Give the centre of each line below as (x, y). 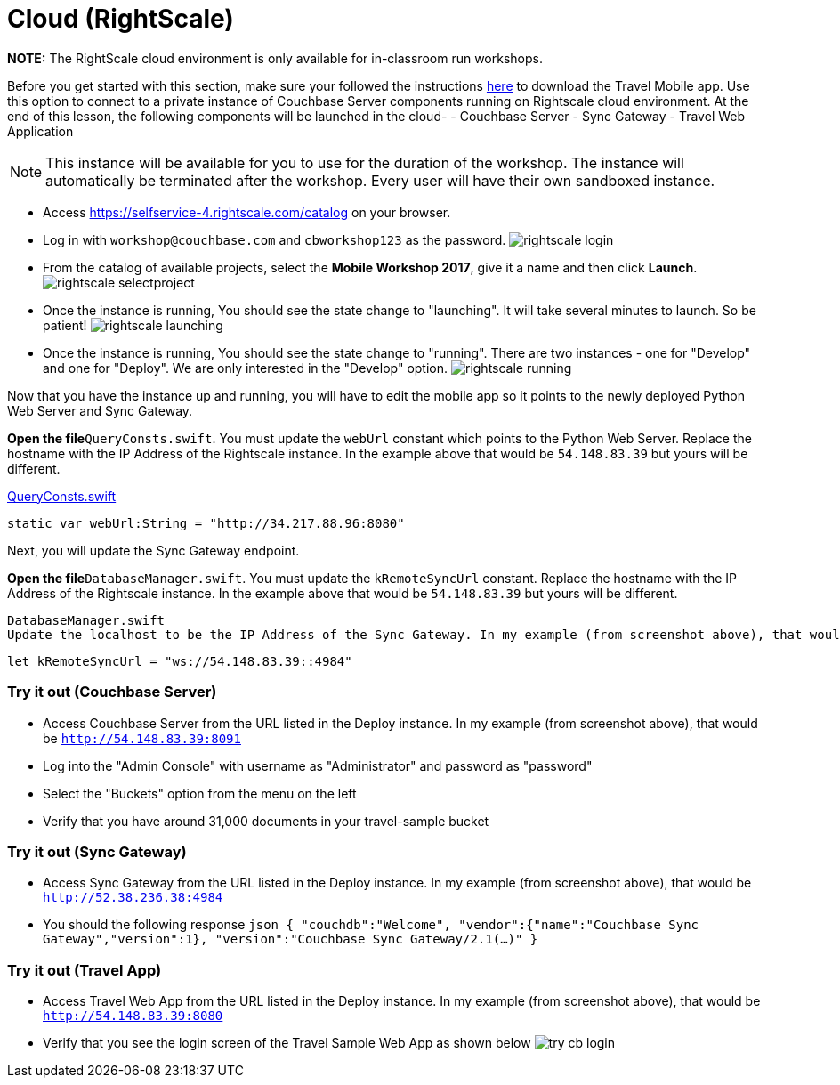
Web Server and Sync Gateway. (100, 410)
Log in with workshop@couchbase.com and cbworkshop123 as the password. (275, 239)
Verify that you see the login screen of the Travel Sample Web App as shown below (287, 1043)
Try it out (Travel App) (85, 970)
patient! (65, 325)
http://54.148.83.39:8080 (133, 1016)
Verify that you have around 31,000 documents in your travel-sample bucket (266, 821)
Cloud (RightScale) (121, 19)
